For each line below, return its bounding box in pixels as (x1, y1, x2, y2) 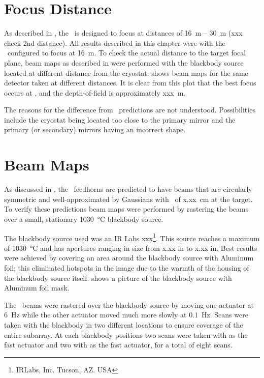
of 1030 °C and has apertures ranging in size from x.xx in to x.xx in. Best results (4, 242, 257, 253)
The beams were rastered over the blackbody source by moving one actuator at (4, 299, 254, 310)
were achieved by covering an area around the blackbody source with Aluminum (4, 252, 254, 263)
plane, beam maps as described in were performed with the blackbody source (4, 57, 244, 68)
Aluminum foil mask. (4, 282, 70, 293)
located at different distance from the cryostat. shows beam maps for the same (4, 67, 248, 78)
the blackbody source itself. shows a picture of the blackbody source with (4, 272, 232, 283)
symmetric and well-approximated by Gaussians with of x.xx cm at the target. (4, 193, 253, 204)
